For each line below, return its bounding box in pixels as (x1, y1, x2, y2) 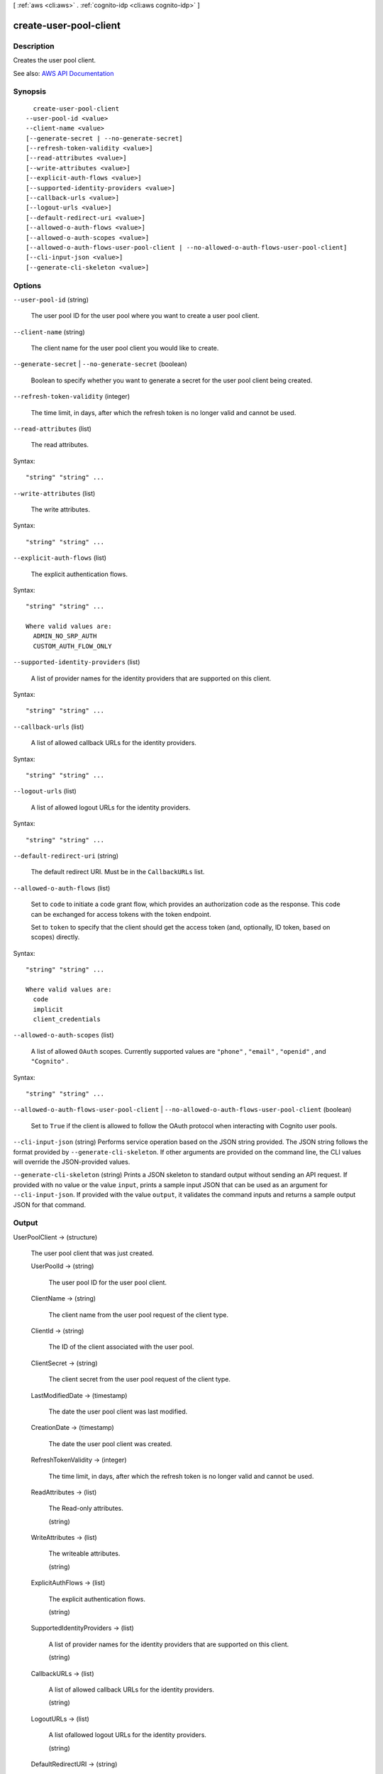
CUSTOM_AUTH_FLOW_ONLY (33, 642, 112, 650)
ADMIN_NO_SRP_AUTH (33, 632, 97, 640)
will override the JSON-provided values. (13, 1157, 131, 1166)
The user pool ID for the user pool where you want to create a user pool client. (30, 312, 260, 320)
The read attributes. (30, 441, 89, 449)
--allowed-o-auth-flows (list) (13, 883, 111, 892)
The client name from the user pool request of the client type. (48, 1310, 228, 1319)
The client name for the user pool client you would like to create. (30, 344, 219, 353)
